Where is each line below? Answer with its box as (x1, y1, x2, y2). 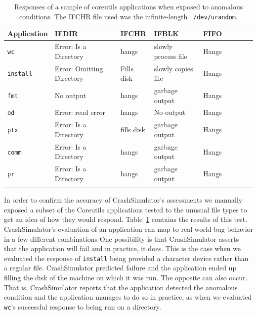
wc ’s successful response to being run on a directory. (4, 301, 161, 312)
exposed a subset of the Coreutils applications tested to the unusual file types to (4, 204, 247, 214)
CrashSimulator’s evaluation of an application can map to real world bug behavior (4, 223, 254, 234)
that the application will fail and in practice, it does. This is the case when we (4, 243, 241, 254)
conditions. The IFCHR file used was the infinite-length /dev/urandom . (19, 11, 238, 21)
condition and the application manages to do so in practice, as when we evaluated (4, 292, 252, 302)
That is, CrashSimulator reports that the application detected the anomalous (4, 282, 238, 292)
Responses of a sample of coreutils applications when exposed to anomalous (14, 1, 243, 11)
